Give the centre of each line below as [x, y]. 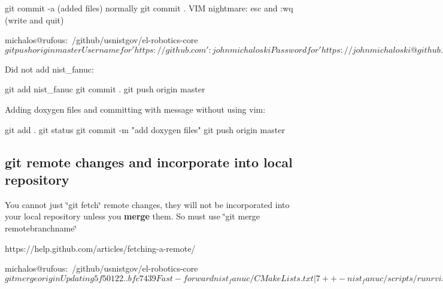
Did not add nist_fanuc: [49, 69]
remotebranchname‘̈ [41, 228]
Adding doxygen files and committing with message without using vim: [135, 109]
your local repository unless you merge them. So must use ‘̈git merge [133, 216]
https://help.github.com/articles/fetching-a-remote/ [100, 248]
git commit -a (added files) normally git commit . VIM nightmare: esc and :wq [149, 8]
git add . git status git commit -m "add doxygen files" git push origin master [145, 129]
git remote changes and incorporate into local [149, 162]
